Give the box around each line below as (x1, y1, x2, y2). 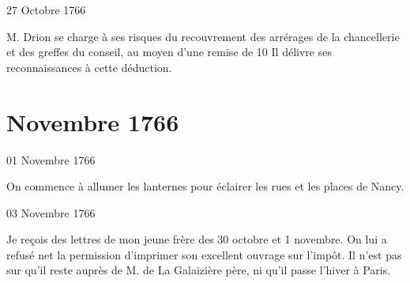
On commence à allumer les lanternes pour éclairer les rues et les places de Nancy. (6, 178, 404, 194)
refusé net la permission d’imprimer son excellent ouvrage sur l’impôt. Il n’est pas (6, 246, 402, 262)
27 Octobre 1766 (6, 2, 86, 17)
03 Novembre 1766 (6, 204, 96, 221)
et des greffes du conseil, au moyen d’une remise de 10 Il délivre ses (6, 43, 332, 60)
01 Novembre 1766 (6, 151, 96, 168)
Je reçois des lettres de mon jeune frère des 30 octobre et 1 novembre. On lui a (6, 231, 387, 247)
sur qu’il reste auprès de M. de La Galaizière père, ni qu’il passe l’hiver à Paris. (6, 262, 391, 278)
